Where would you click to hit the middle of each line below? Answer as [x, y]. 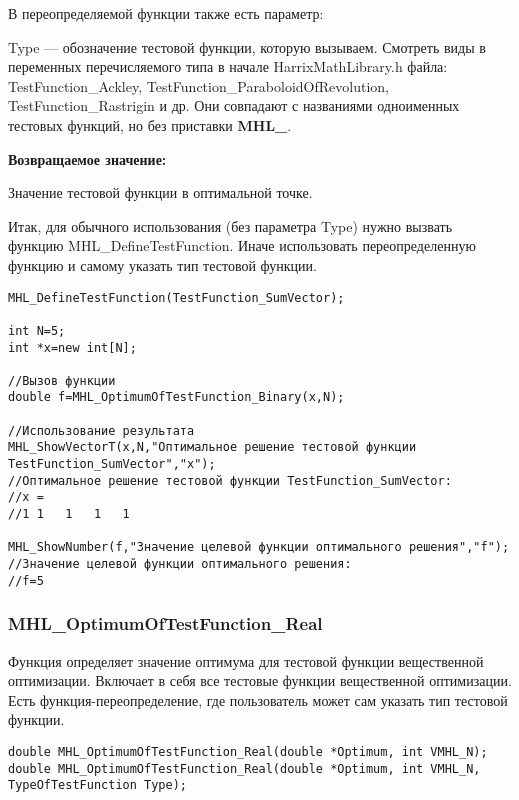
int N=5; [37, 330]
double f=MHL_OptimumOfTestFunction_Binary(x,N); [176, 397]
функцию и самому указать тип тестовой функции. [162, 264]
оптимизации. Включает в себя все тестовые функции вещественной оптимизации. [260, 680]
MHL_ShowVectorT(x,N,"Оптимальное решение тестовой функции [212, 447]
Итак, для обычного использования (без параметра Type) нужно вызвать [230, 225]
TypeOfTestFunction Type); [97, 785]
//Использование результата [101, 430]
